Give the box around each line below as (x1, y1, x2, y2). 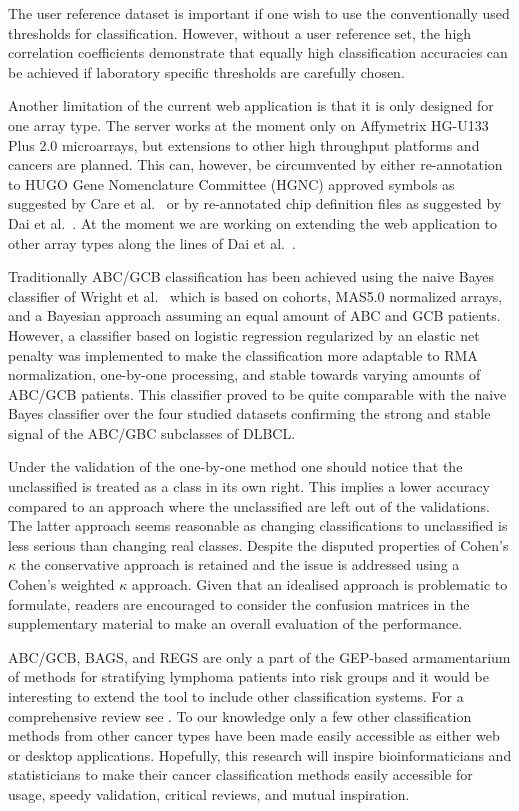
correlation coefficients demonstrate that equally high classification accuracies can (8, 42, 508, 63)
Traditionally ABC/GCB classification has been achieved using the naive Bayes (8, 266, 495, 287)
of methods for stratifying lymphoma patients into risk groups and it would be (8, 666, 489, 687)
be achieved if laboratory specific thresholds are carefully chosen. (8, 61, 405, 82)
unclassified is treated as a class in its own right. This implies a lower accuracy (8, 476, 490, 497)
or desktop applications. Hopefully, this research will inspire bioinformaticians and (8, 744, 512, 765)
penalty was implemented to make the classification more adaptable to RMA (8, 344, 478, 365)
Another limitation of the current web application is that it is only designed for (8, 95, 494, 116)
